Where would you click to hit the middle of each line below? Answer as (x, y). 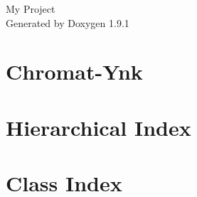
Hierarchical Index (98, 127)
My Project (31, 9)
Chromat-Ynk (74, 71)
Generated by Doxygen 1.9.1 (68, 22)
